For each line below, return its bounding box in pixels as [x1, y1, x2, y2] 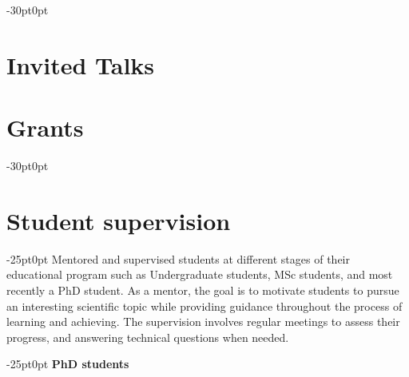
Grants [6, 111, 84, 144]
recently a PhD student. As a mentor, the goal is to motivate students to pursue [6, 282, 399, 298]
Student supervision [6, 204, 231, 236]
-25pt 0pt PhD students [6, 355, 129, 372]
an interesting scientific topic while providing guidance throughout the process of [6, 297, 403, 314]
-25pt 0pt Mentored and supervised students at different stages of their [6, 250, 350, 267]
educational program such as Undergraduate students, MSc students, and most [6, 266, 393, 283]
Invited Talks [6, 48, 155, 81]
